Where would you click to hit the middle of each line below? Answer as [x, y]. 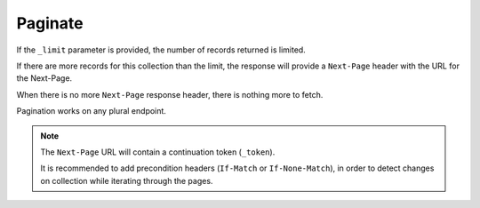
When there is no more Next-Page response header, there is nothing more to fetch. [170, 94]
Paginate [50, 23]
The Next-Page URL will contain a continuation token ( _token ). [158, 152]
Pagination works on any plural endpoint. [91, 111]
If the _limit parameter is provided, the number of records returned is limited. [161, 50]
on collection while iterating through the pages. [127, 180]
